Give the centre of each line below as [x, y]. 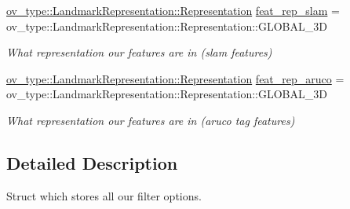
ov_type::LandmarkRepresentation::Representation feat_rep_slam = [173, 10]
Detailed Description [92, 162]
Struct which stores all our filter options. [104, 195]
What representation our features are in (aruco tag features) [151, 120]
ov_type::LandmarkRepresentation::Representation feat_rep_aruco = [175, 78]
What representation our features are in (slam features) [139, 52]
